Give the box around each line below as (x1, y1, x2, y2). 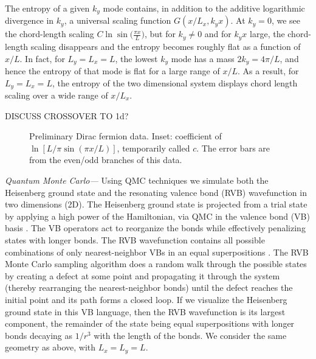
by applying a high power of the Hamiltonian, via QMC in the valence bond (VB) (5, 209, 310, 222)
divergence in (5, 14, 54, 27)
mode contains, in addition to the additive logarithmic (103, 2, 305, 14)
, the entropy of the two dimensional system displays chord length (52, 76, 298, 89)
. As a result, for (237, 64, 299, 77)
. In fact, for (19, 52, 65, 64)
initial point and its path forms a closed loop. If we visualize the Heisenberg (5, 293, 287, 305)
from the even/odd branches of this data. (29, 153, 182, 166)
